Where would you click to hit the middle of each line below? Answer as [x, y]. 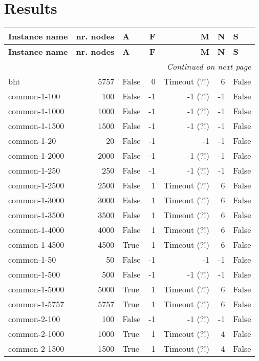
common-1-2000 [36, 156]
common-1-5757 [36, 304]
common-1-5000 [36, 289]
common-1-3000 [36, 200]
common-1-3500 [36, 215]
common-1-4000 [36, 230]
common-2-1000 [36, 334]
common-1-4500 [36, 245]
